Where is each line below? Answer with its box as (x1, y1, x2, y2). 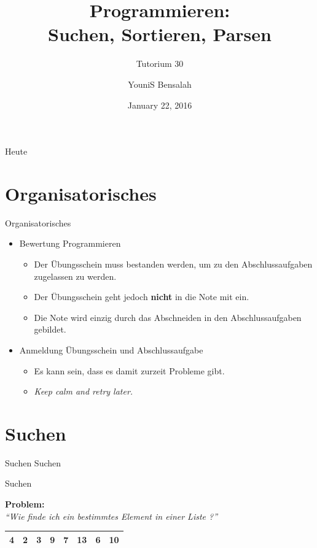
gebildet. (34, 323, 66, 336)
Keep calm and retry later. (34, 385, 133, 398)
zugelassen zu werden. (34, 269, 117, 282)
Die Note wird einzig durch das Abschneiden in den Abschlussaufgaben (34, 311, 302, 323)
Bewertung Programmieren (19, 237, 121, 250)
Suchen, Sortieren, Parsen (48, 21, 272, 47)
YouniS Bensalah (128, 77, 192, 90)
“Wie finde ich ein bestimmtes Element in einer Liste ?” (5, 509, 218, 522)
